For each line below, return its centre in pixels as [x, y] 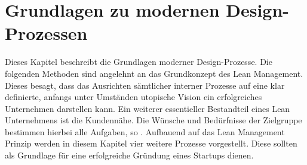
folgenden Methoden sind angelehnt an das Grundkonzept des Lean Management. [154, 73]
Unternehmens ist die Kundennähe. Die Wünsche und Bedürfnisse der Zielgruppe [153, 120]
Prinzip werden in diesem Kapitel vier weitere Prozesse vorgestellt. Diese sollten [151, 143]
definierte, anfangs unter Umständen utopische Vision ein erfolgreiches [133, 97]
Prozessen [46, 33]
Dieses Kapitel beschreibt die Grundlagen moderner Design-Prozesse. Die [139, 62]
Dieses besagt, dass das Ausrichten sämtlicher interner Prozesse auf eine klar [145, 85]
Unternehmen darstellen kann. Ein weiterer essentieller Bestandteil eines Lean [148, 108]
